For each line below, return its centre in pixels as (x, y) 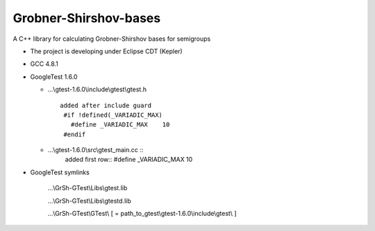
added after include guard (106, 105)
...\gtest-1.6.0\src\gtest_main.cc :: (95, 150)
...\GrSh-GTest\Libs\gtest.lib (87, 188)
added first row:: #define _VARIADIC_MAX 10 (129, 160)
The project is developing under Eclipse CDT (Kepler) (107, 51)
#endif (75, 134)
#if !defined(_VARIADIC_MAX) (113, 115)
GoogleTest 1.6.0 (54, 77)
